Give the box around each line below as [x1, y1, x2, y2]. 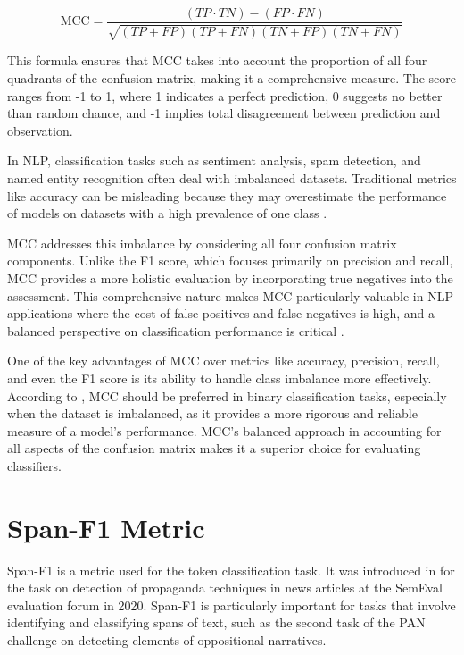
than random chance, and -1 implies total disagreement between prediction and [7, 104, 441, 122]
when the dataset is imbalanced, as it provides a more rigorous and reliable [7, 404, 418, 423]
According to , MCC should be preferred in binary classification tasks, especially [7, 386, 447, 405]
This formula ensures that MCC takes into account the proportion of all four [7, 51, 427, 70]
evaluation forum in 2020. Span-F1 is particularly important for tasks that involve [7, 595, 456, 614]
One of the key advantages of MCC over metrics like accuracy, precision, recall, [7, 351, 440, 370]
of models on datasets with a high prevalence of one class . [7, 204, 327, 223]
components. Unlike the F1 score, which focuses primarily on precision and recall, [7, 251, 453, 270]
